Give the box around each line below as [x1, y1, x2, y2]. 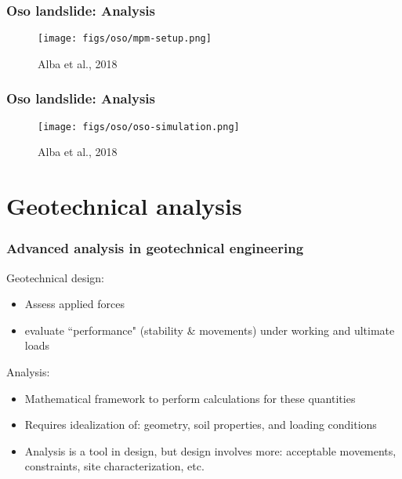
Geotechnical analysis [6, 190, 242, 222]
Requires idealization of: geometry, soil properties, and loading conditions [24, 416, 377, 433]
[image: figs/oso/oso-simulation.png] [38, 121, 240, 132]
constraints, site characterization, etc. [24, 458, 205, 474]
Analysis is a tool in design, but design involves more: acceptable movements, [24, 442, 397, 459]
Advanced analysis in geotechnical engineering [6, 238, 304, 258]
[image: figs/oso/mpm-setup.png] [38, 33, 212, 45]
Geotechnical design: [6, 269, 105, 285]
